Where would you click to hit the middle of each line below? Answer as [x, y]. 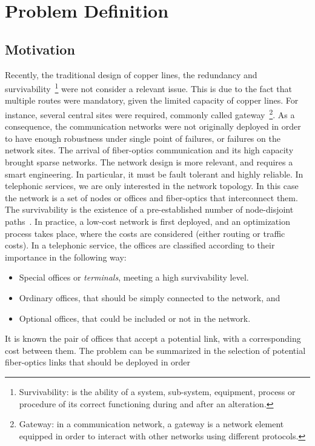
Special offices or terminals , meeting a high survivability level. [134, 277]
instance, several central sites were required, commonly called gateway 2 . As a [150, 114]
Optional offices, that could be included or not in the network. [135, 318]
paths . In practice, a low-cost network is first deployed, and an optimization [148, 221]
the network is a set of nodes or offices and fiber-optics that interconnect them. [151, 197]
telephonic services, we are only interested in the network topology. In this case [152, 186]
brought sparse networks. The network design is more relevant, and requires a [149, 162]
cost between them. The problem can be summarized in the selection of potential [155, 350]
